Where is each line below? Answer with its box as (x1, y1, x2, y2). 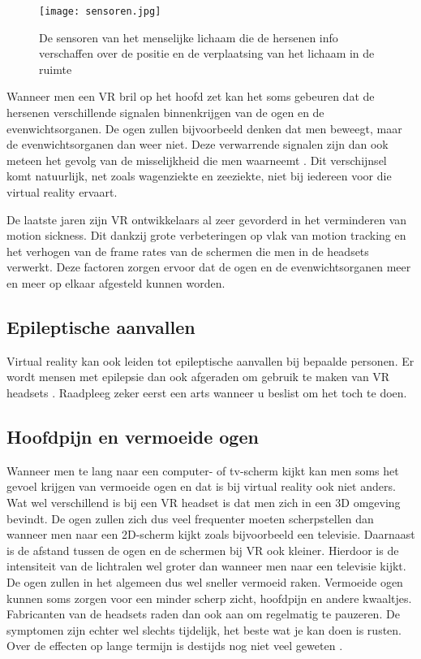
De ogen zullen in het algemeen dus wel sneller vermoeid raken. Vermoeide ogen (6, 573, 403, 590)
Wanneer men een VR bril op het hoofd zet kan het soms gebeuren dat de (6, 88, 375, 105)
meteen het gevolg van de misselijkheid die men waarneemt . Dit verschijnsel (6, 151, 387, 168)
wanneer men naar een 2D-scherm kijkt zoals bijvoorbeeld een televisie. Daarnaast (6, 526, 415, 543)
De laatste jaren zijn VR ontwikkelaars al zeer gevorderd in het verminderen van (6, 210, 407, 228)
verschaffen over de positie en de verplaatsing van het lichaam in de (39, 45, 375, 62)
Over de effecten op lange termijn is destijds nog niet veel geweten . (6, 637, 343, 654)
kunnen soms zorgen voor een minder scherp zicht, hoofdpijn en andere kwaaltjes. (6, 589, 412, 606)
